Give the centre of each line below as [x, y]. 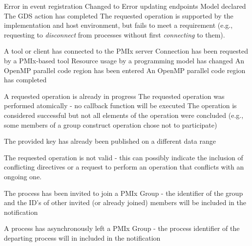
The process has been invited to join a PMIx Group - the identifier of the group [124, 193]
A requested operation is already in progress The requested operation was [114, 96]
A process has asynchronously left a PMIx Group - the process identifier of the [122, 228]
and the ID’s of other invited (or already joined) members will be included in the [125, 202]
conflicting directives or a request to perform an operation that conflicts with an [124, 167]
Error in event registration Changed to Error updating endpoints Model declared [125, 6]
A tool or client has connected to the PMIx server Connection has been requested [126, 51]
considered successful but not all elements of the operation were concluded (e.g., [124, 115]
